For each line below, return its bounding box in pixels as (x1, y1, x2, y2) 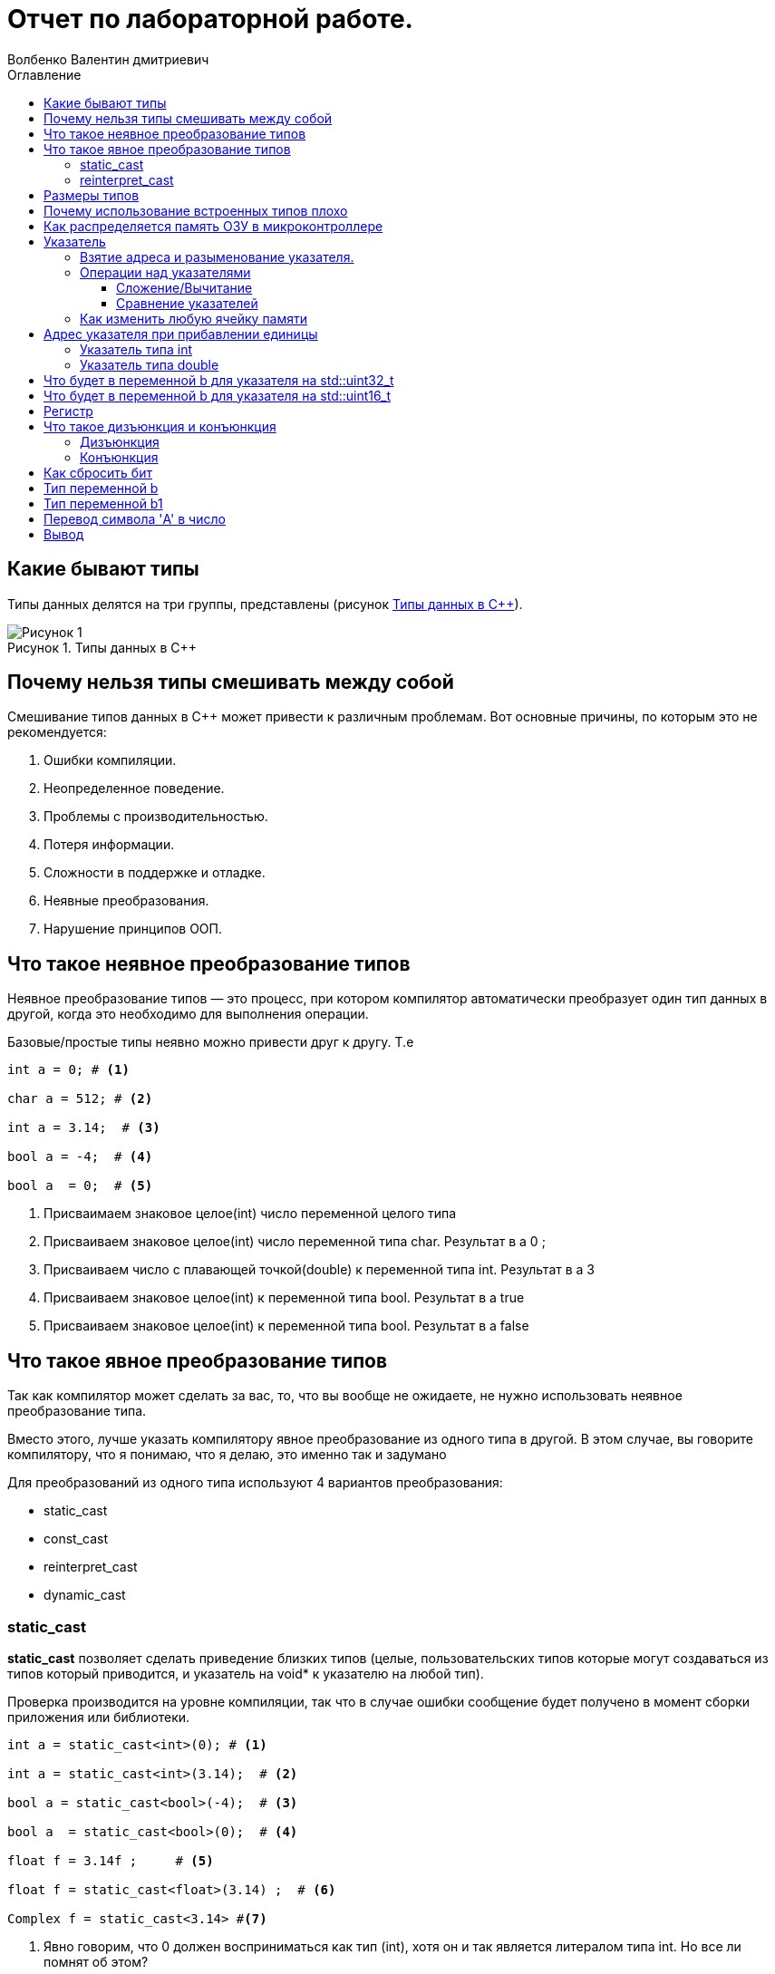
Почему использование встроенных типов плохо (44, 202, 348, 218)
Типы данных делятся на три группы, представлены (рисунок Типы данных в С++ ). (7, 595, 523, 612)
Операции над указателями (80, 264, 251, 280)
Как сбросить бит (44, 464, 152, 480)
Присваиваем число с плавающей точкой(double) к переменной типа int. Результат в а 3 (44, 1262, 595, 1278)
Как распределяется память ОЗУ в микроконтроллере (44, 218, 383, 234)
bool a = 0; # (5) (7, 1178, 153, 1194)
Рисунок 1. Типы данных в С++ (7, 639, 198, 655)
